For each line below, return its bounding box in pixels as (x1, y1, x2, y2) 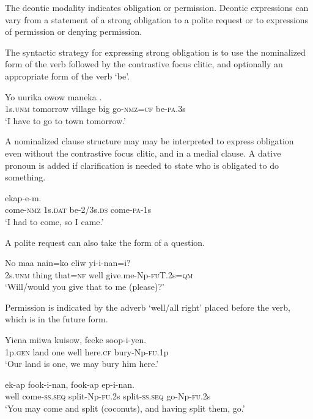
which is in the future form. (5, 313, 108, 325)
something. (5, 171, 46, 184)
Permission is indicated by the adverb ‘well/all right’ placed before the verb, (5, 300, 290, 313)
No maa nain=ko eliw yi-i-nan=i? (5, 256, 131, 269)
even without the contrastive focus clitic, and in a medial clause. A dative (5, 146, 281, 159)
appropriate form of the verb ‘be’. (5, 69, 130, 82)
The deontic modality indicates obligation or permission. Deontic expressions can (5, 1, 309, 13)
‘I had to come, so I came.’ (5, 215, 104, 228)
